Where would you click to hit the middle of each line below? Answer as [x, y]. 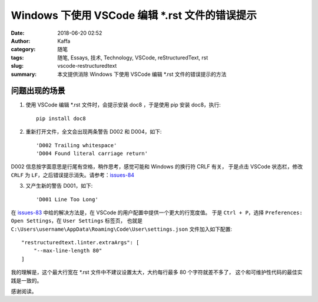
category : [23, 49]
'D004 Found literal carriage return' [92, 153]
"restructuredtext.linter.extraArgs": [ [80, 243]
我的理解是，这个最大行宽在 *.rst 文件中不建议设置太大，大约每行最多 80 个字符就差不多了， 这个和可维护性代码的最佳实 [157, 272]
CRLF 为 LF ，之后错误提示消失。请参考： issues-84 [73, 175]
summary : [24, 74]
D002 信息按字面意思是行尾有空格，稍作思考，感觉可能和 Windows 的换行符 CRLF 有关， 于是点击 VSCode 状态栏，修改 [157, 167]
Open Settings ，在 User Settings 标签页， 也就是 [77, 221]
